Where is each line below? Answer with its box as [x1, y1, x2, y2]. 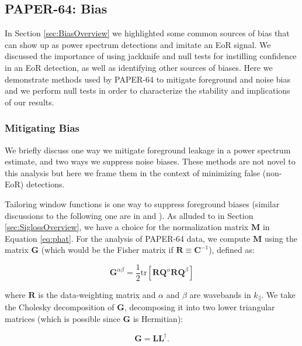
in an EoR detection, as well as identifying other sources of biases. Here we [5, 61, 273, 73]
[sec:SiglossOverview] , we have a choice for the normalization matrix [5, 221, 249, 233]
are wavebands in [189, 288, 251, 300]
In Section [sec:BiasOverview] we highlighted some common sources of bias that [5, 27, 290, 39]
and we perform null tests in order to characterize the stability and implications [5, 84, 290, 97]
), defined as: [209, 244, 255, 256]
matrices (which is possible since [5, 313, 120, 325]
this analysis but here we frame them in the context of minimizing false [5, 166, 261, 179]
